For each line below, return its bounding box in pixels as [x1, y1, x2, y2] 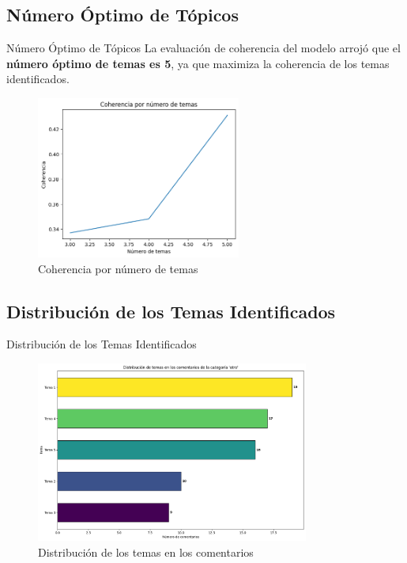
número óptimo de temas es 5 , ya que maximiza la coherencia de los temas [6, 55, 390, 71]
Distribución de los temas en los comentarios [38, 543, 254, 560]
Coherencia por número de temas [38, 260, 198, 276]
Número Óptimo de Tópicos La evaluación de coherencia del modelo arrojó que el [6, 40, 401, 56]
